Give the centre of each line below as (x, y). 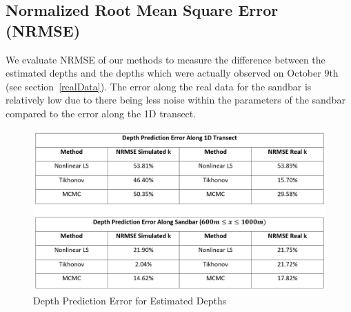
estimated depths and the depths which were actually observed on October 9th (172, 73)
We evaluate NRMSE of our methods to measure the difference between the (166, 59)
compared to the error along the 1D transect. (101, 113)
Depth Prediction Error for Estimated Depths (130, 300)
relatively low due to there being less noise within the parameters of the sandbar (175, 100)
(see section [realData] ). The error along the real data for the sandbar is (159, 86)
